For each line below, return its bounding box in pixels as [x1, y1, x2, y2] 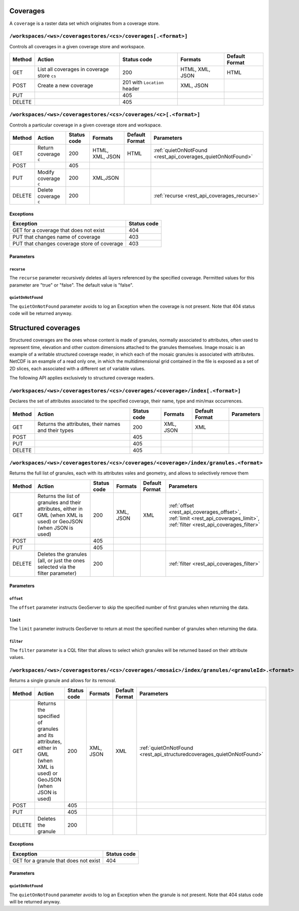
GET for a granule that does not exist [12, 857, 101, 864]
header [122, 85, 140, 92]
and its [37, 732, 54, 739]
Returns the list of [37, 492, 80, 499]
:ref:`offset [169, 502, 194, 509]
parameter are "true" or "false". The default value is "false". [9, 282, 134, 288]
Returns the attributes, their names [37, 420, 121, 427]
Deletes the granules [37, 550, 87, 557]
